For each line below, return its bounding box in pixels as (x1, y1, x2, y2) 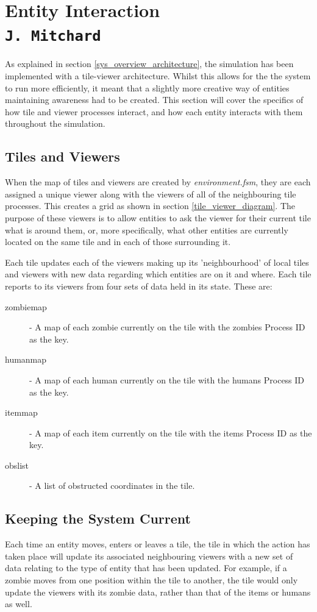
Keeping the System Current (5, 509, 191, 528)
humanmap (5, 353, 47, 366)
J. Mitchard (5, 27, 101, 45)
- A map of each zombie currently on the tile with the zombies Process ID (29, 321, 305, 333)
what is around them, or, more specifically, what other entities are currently (5, 223, 288, 236)
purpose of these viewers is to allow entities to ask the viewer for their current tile (5, 211, 311, 224)
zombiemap (5, 300, 47, 313)
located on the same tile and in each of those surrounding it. (5, 235, 231, 248)
